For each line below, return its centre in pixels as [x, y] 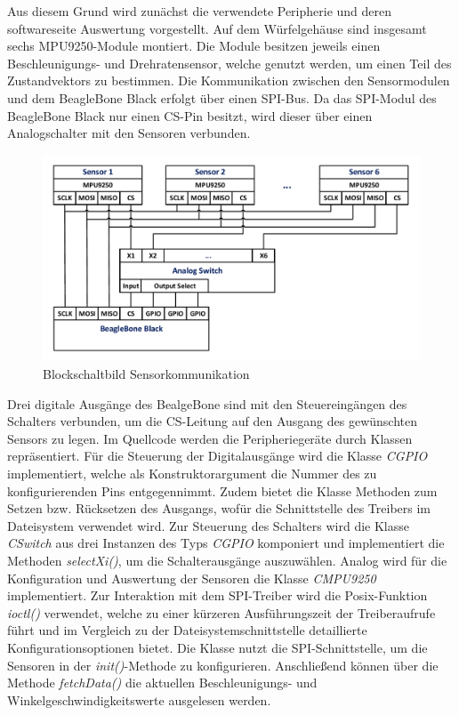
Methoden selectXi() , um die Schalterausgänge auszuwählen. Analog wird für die [227, 560]
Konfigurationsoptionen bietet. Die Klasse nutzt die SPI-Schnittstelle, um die [217, 647]
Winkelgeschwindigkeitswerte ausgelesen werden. [139, 699]
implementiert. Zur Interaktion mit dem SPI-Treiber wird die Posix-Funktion [217, 595]
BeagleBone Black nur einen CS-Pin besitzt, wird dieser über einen [190, 115]
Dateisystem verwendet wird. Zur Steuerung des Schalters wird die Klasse [208, 525]
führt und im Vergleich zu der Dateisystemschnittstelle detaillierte [187, 630]
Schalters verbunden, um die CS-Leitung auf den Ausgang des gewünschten [213, 421]
